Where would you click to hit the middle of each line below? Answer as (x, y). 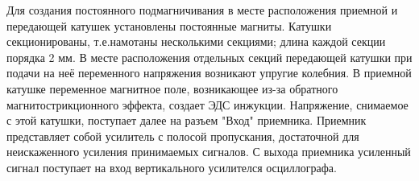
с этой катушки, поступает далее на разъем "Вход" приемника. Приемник (187, 120)
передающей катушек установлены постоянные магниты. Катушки (169, 25)
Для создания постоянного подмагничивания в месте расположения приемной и (202, 10)
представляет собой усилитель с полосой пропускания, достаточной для (183, 136)
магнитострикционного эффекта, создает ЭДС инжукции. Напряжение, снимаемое (207, 104)
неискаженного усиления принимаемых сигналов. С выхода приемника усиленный (209, 152)
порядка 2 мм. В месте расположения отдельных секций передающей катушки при (209, 57)
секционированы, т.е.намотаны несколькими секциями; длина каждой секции (196, 41)
